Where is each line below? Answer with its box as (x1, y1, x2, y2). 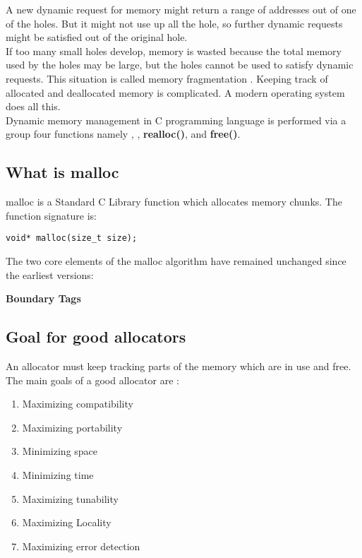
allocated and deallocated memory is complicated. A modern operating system (6, 85, 345, 100)
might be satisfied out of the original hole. (6, 30, 188, 44)
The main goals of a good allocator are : (6, 372, 179, 387)
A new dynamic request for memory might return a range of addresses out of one (6, 2, 356, 16)
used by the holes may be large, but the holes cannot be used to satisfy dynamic (6, 57, 354, 72)
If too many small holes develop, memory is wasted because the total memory (6, 43, 342, 58)
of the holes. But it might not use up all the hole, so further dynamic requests (6, 16, 343, 30)
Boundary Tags (6, 291, 81, 306)
